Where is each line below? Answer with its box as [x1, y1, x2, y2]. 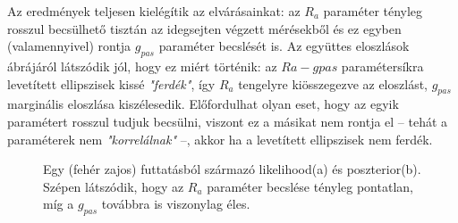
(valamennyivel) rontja [7, 37, 131, 55]
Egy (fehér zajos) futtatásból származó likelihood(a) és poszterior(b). [43, 160, 421, 178]
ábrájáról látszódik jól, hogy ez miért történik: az [7, 56, 277, 75]
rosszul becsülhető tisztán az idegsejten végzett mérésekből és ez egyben [7, 19, 402, 37]
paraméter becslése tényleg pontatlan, [207, 177, 413, 195]
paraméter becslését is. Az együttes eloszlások [158, 37, 410, 55]
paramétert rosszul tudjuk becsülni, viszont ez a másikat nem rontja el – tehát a [7, 111, 448, 130]
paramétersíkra [341, 56, 424, 75]
